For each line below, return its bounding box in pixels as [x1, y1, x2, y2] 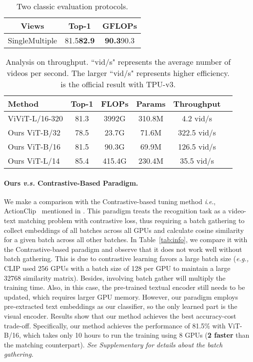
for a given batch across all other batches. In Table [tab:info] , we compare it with [4, 234, 248, 245]
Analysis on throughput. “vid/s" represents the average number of [5, 56, 231, 67]
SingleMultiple [8, 35, 57, 46]
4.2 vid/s [182, 113, 213, 124]
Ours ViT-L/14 [8, 155, 60, 166]
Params [136, 98, 166, 109]
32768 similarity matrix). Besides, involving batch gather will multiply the [4, 272, 226, 283]
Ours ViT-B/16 [8, 141, 60, 152]
